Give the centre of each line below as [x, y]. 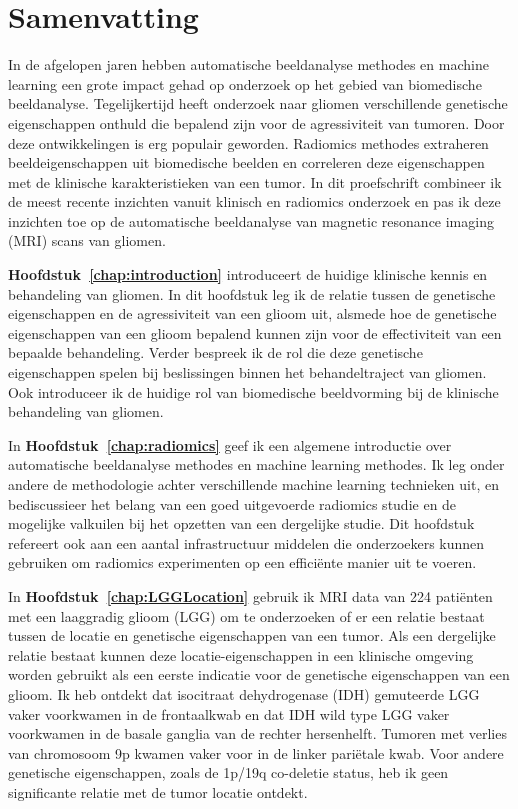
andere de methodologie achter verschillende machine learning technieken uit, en [253, 484]
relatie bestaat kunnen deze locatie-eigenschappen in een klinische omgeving [241, 654]
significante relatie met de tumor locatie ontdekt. [158, 791]
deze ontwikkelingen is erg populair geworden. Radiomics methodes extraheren [248, 142]
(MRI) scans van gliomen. [87, 240]
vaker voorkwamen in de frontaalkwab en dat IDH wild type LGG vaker [229, 713]
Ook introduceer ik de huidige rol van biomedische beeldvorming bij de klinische [253, 391]
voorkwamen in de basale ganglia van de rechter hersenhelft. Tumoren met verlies [257, 733]
